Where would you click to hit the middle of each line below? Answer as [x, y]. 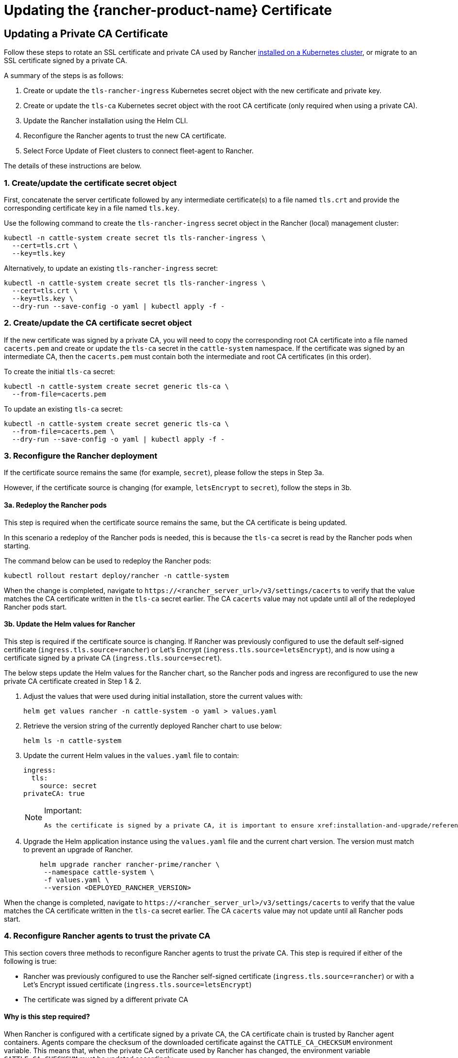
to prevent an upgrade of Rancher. [78, 849]
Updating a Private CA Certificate [86, 33]
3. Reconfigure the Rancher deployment [81, 456]
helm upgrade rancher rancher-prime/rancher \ [130, 864]
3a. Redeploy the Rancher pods [55, 505]
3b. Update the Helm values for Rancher [70, 624]
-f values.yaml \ [77, 880]
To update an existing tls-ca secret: [64, 409]
